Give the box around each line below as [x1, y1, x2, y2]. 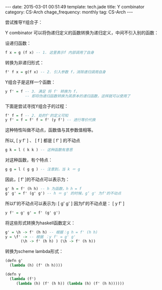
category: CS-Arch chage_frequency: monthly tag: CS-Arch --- [5, 9, 133, 15]
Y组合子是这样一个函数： [5, 79, 56, 85]
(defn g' [5, 258, 23, 263]
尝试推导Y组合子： [5, 19, 43, 25]
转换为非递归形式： [5, 59, 44, 65]
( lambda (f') [9, 276, 36, 281]
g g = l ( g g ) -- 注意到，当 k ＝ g [5, 167, 80, 172]
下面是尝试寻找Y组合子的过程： [5, 103, 69, 109]
